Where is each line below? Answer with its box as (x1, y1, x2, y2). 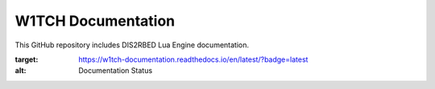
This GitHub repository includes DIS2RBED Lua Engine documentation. (14, 40, 250, 50)
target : (14, 55, 39, 64)
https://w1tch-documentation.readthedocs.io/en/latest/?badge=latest (78, 55, 309, 64)
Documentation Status (78, 66, 153, 75)
